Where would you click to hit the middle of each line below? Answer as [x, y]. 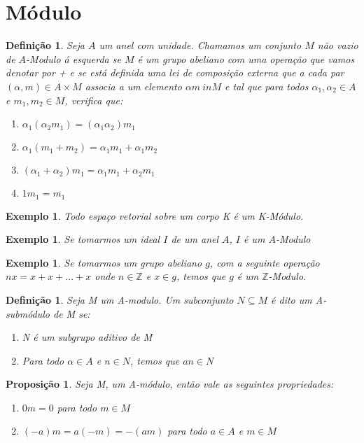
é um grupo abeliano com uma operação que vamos [246, 58]
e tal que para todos [267, 86]
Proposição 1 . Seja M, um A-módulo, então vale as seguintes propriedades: [170, 384]
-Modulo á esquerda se [73, 58]
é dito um [292, 299]
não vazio [338, 45]
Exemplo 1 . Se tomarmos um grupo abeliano [104, 262]
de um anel [195, 239]
